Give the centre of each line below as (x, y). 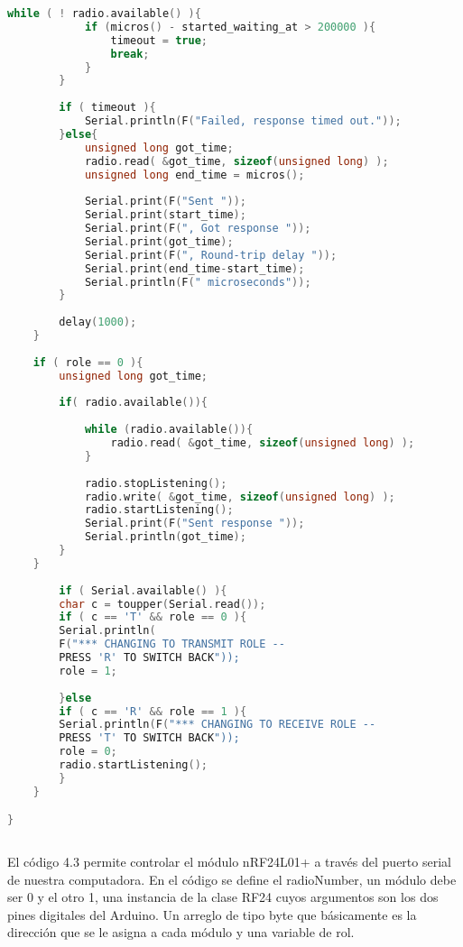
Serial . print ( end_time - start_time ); (194, 268)
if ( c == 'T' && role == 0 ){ (153, 617)
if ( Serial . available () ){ (143, 590)
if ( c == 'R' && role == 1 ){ (153, 711)
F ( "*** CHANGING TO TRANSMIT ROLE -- (172, 644)
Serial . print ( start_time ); (165, 215)
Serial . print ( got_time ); (159, 241)
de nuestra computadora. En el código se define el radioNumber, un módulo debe (232, 879)
